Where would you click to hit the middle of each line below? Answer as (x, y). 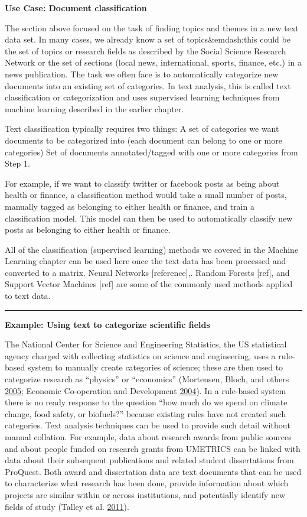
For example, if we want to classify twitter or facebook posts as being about (142, 183)
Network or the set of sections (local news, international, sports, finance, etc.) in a (153, 62)
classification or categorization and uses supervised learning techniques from (142, 97)
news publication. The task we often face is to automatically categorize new (142, 74)
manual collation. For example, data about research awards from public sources (148, 437)
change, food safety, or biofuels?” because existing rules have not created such (146, 413)
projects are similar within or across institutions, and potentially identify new (145, 494)
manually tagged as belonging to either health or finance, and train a (130, 206)
